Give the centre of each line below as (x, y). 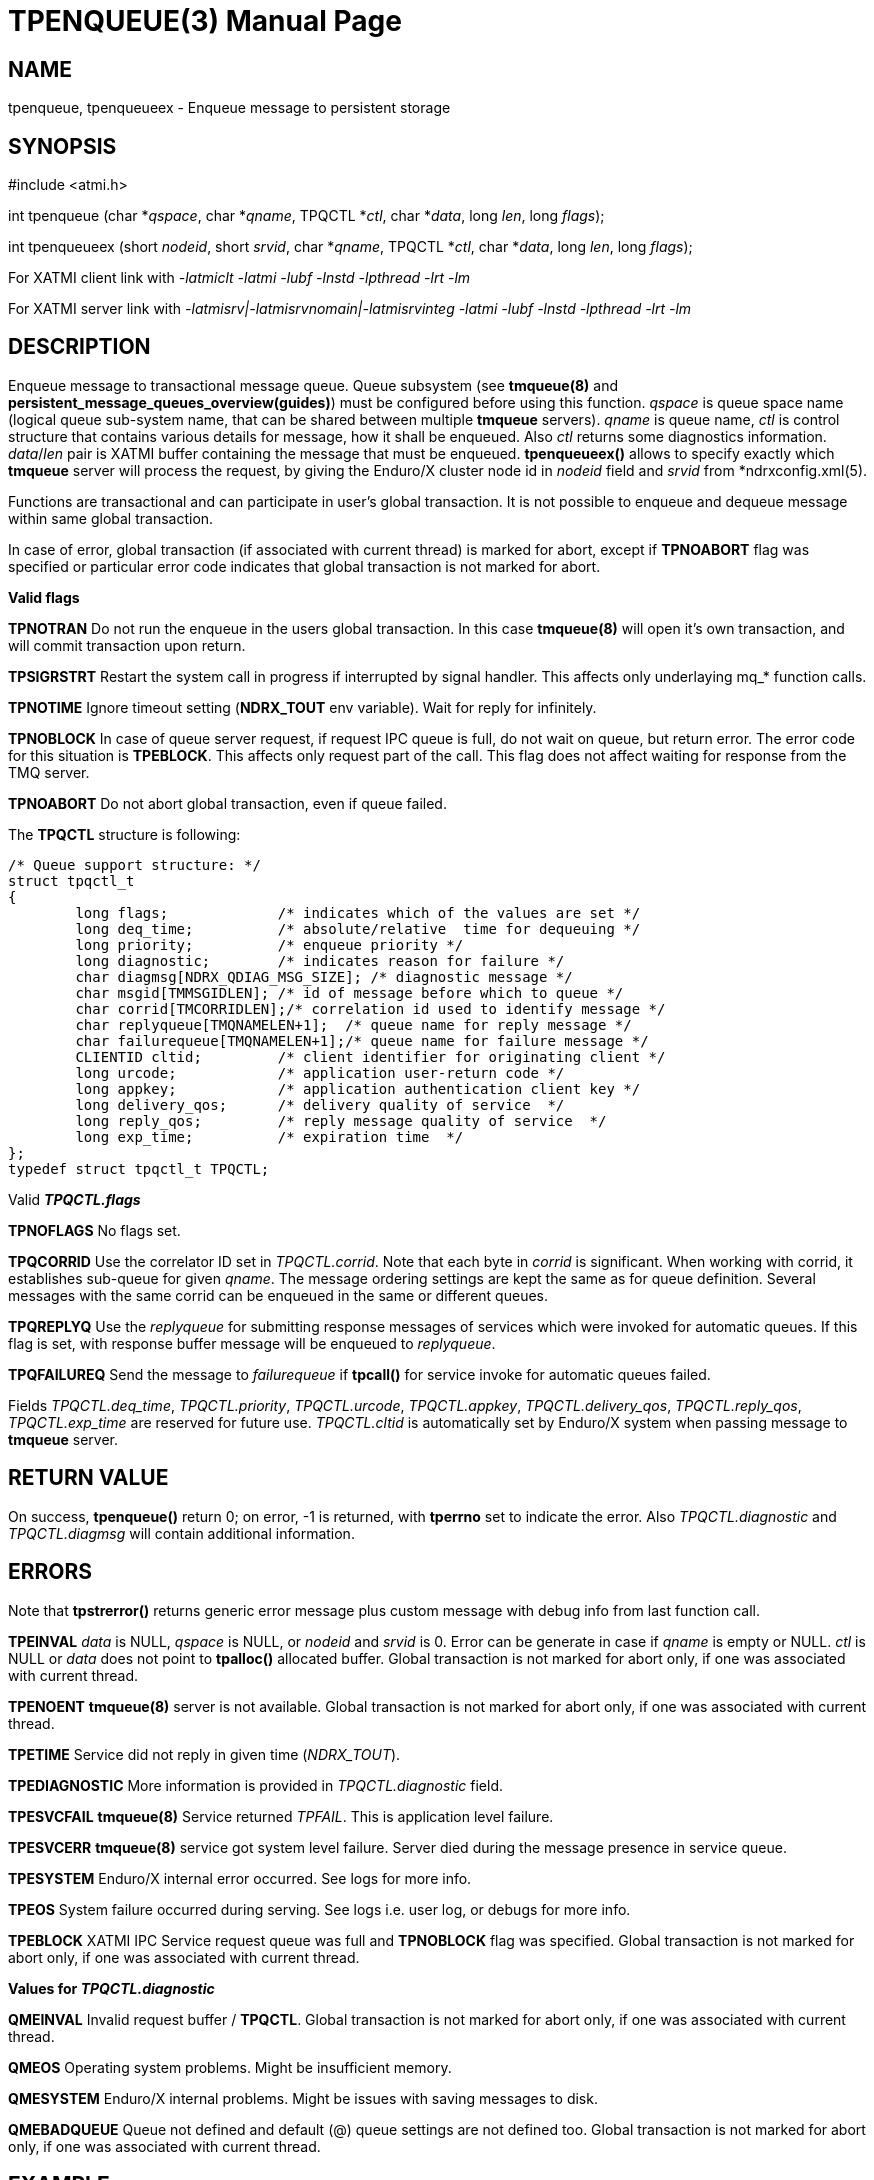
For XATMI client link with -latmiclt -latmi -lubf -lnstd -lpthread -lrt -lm (239, 278)
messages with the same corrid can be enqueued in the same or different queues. (278, 1295)
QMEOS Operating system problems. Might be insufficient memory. (230, 2067)
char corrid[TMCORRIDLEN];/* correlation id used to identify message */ (370, 1008)
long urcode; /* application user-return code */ (320, 1072)
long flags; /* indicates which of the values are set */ (358, 912)
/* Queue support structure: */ (134, 864)
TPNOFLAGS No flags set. (94, 1230)
